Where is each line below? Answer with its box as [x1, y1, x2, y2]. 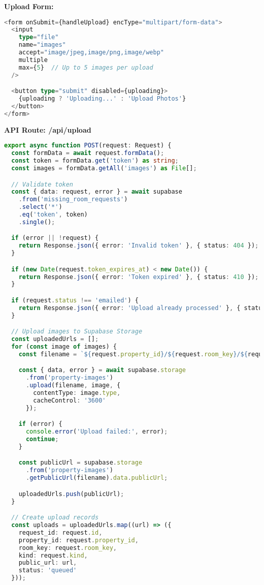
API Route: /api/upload [4, 124, 91, 135]
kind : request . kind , [18, 551, 88, 559]
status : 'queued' [18, 567, 77, 574]
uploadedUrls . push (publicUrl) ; [18, 490, 124, 498]
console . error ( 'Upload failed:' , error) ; [25, 428, 168, 436]
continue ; [25, 436, 59, 443]
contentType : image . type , [33, 389, 121, 397]
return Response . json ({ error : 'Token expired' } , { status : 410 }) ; [18, 273, 259, 281]
